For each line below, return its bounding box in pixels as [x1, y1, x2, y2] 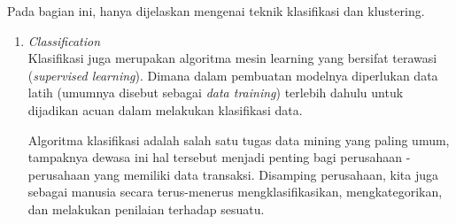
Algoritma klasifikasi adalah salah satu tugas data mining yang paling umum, [27, 130, 450, 149]
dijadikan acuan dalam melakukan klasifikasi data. [27, 100, 303, 119]
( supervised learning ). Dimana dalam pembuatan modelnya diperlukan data [27, 66, 438, 84]
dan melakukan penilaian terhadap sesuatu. [27, 199, 265, 218]
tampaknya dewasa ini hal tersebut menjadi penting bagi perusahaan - [27, 148, 411, 166]
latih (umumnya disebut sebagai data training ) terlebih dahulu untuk [27, 83, 404, 102]
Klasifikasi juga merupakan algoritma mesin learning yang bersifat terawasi [27, 49, 437, 67]
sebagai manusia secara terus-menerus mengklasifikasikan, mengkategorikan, [27, 182, 443, 201]
